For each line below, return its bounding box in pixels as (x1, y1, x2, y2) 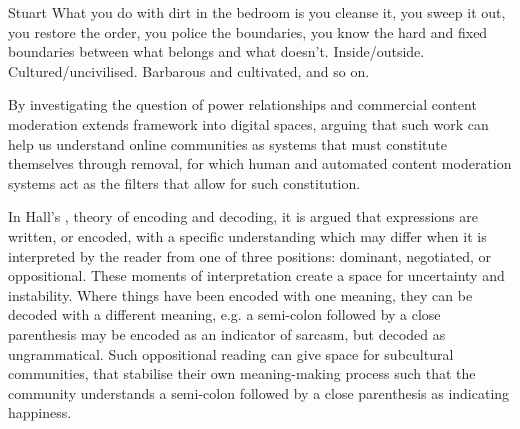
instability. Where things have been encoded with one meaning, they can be (8, 284, 473, 305)
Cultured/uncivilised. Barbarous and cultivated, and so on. (8, 60, 370, 81)
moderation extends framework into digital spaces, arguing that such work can (8, 113, 489, 134)
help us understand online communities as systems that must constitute (8, 133, 447, 154)
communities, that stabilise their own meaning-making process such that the (8, 363, 476, 384)
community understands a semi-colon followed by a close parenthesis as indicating (8, 382, 510, 403)
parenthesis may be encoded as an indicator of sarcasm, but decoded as (8, 323, 446, 344)
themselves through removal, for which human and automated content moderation (8, 153, 512, 174)
